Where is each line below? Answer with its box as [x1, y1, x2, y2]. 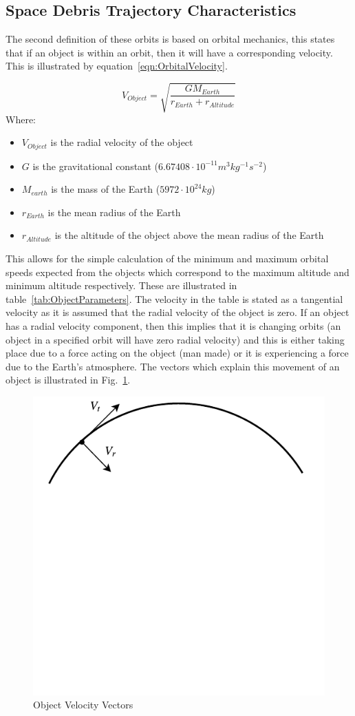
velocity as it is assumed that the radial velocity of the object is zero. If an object [6, 305, 349, 319]
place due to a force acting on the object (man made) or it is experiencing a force [6, 346, 349, 360]
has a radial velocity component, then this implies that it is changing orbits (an [6, 318, 341, 333]
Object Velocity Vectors [33, 697, 133, 712]
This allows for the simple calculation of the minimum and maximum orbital [6, 251, 329, 265]
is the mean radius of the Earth [47, 204, 181, 219]
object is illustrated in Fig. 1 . [6, 372, 131, 387]
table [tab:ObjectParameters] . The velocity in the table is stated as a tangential [6, 291, 343, 306]
